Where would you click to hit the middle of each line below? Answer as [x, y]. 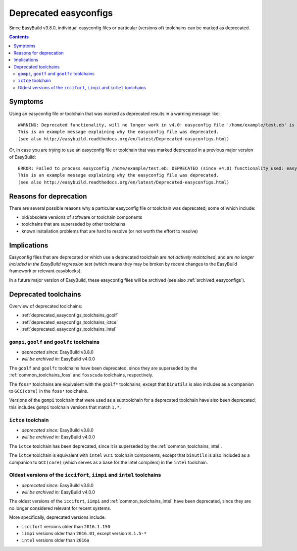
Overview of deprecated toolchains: [46, 306]
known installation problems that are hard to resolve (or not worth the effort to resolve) [110, 231]
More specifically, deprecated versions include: [57, 517]
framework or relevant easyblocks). [45, 271]
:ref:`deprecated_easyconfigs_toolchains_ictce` [70, 322]
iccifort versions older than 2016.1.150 [66, 526]
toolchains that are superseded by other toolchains [74, 224]
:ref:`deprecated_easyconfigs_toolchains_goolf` [70, 315]
